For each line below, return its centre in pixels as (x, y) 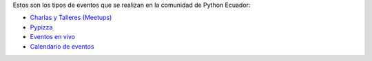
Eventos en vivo (53, 37)
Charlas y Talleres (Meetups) (71, 18)
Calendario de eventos (62, 46)
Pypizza (41, 27)
